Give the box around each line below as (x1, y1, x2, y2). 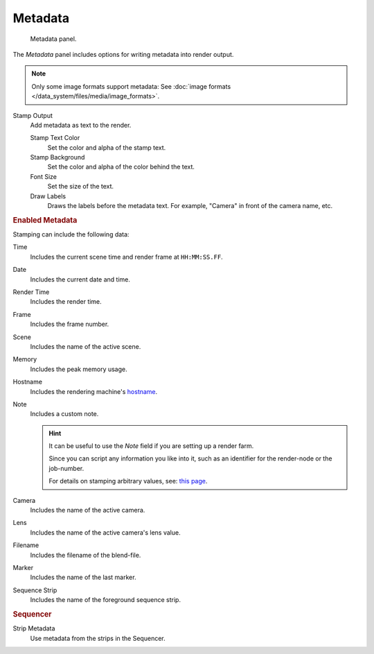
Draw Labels (30, 191, 66, 200)
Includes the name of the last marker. (30, 573, 136, 582)
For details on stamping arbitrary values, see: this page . (48, 477, 208, 485)
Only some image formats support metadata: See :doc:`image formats (31, 82, 231, 90)
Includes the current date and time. (30, 275, 131, 284)
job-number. (48, 464, 84, 472)
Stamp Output (12, 111, 53, 119)
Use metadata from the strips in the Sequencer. (30, 634, 166, 642)
